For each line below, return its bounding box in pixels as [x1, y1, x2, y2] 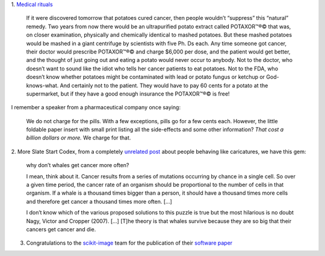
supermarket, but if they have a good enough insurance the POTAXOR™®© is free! [26, 90, 230, 97]
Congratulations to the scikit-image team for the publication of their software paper [26, 239, 233, 246]
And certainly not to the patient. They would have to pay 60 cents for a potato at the [60, 82, 268, 89]
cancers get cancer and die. [26, 225, 96, 233]
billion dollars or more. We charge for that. [26, 134, 131, 141]
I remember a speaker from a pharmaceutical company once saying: [11, 104, 181, 111]
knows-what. [26, 82, 59, 89]
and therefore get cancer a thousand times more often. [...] [26, 198, 173, 205]
